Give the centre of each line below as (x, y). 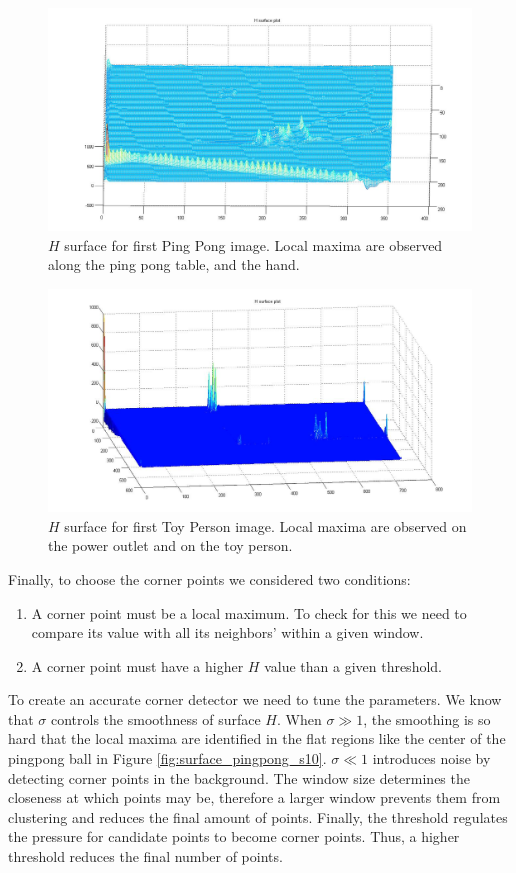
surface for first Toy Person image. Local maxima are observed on (265, 525)
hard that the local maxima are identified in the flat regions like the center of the (257, 738)
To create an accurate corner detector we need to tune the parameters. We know (255, 699)
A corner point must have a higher (137, 665)
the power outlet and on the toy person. (170, 545)
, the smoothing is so (427, 718)
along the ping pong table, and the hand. (174, 264)
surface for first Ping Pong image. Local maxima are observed (253, 244)
